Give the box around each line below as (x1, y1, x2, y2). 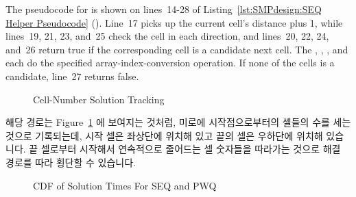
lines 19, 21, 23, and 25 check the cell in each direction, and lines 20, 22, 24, (5, 29, 329, 43)
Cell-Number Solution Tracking (33, 92, 165, 106)
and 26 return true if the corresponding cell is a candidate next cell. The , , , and (5, 42, 348, 56)
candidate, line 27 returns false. (5, 68, 139, 83)
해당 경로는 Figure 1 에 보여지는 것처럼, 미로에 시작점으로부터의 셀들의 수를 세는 (5, 115, 351, 129)
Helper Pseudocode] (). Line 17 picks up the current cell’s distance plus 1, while (5, 15, 343, 29)
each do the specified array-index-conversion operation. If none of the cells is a (5, 55, 335, 70)
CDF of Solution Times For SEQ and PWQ (33, 178, 217, 192)
